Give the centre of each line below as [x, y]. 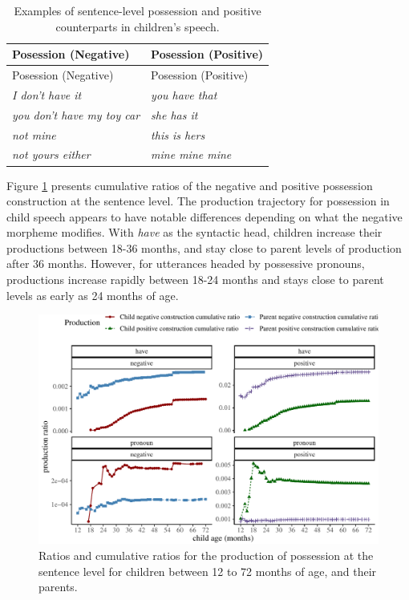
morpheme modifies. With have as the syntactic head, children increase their [194, 232]
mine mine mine [191, 154]
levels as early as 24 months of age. [93, 295]
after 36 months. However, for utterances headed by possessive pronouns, [186, 264]
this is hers [178, 134]
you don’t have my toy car [76, 114]
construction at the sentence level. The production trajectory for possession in [198, 201]
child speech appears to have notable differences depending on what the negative [204, 216]
